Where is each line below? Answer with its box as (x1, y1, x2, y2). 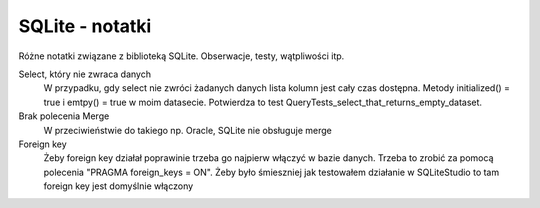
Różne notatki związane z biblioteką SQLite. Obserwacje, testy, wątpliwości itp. (18, 50, 345, 62)
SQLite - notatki (18, 15, 152, 37)
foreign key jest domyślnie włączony (43, 180, 194, 192)
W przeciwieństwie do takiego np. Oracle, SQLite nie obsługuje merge (43, 124, 332, 136)
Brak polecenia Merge (18, 110, 110, 122)
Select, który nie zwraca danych (18, 68, 152, 80)
